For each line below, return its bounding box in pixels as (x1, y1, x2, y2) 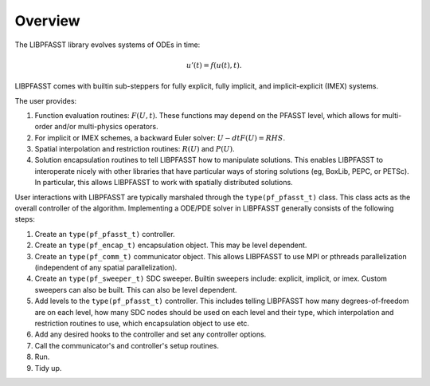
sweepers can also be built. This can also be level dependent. (34, 285, 238, 294)
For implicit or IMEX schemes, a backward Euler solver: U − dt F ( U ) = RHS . (34, 132, 286, 143)
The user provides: (14, 96, 77, 105)
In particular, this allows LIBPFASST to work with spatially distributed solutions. (34, 178, 294, 187)
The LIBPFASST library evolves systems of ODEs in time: (14, 40, 201, 49)
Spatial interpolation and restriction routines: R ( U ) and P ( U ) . (34, 144, 235, 154)
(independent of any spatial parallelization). (34, 262, 178, 272)
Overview (14, 12, 80, 30)
